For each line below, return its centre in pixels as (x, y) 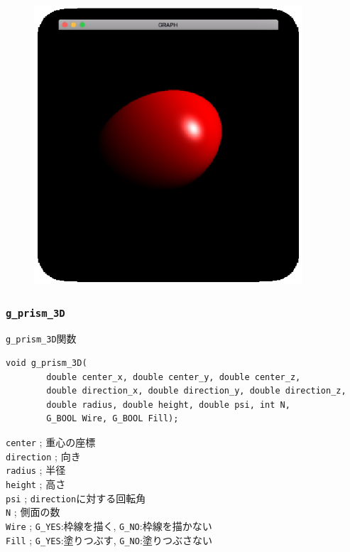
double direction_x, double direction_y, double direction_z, (196, 391)
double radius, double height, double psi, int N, (168, 405)
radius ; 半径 (36, 470)
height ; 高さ (36, 484)
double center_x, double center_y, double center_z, (174, 377)
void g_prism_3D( (47, 363)
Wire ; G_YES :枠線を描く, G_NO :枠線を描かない (109, 525)
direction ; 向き (43, 456)
